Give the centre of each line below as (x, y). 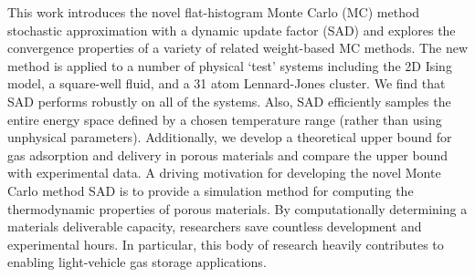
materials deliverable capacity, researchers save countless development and (215, 226)
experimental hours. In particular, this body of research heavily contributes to (226, 244)
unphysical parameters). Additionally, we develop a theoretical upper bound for (230, 137)
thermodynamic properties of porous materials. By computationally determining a (237, 208)
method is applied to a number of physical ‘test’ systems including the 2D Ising (230, 65)
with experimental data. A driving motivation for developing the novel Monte (224, 173)
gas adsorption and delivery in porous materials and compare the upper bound (228, 154)
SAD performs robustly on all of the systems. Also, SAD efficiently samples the (229, 101)
